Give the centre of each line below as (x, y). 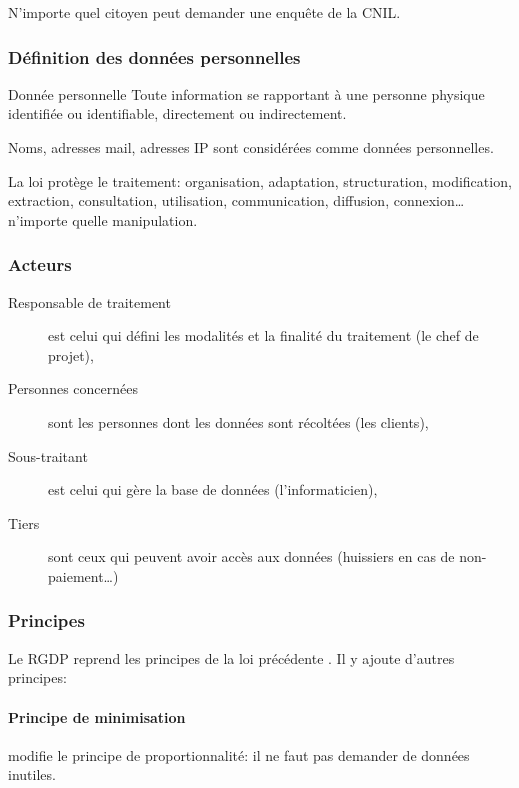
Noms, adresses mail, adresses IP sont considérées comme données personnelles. (251, 147)
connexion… (429, 200)
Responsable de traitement (89, 301)
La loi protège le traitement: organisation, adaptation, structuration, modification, (260, 180)
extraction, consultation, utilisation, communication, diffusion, (199, 200)
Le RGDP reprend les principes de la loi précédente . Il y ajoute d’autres (231, 657)
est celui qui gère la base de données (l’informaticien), (213, 489)
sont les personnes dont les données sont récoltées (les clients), (238, 421)
